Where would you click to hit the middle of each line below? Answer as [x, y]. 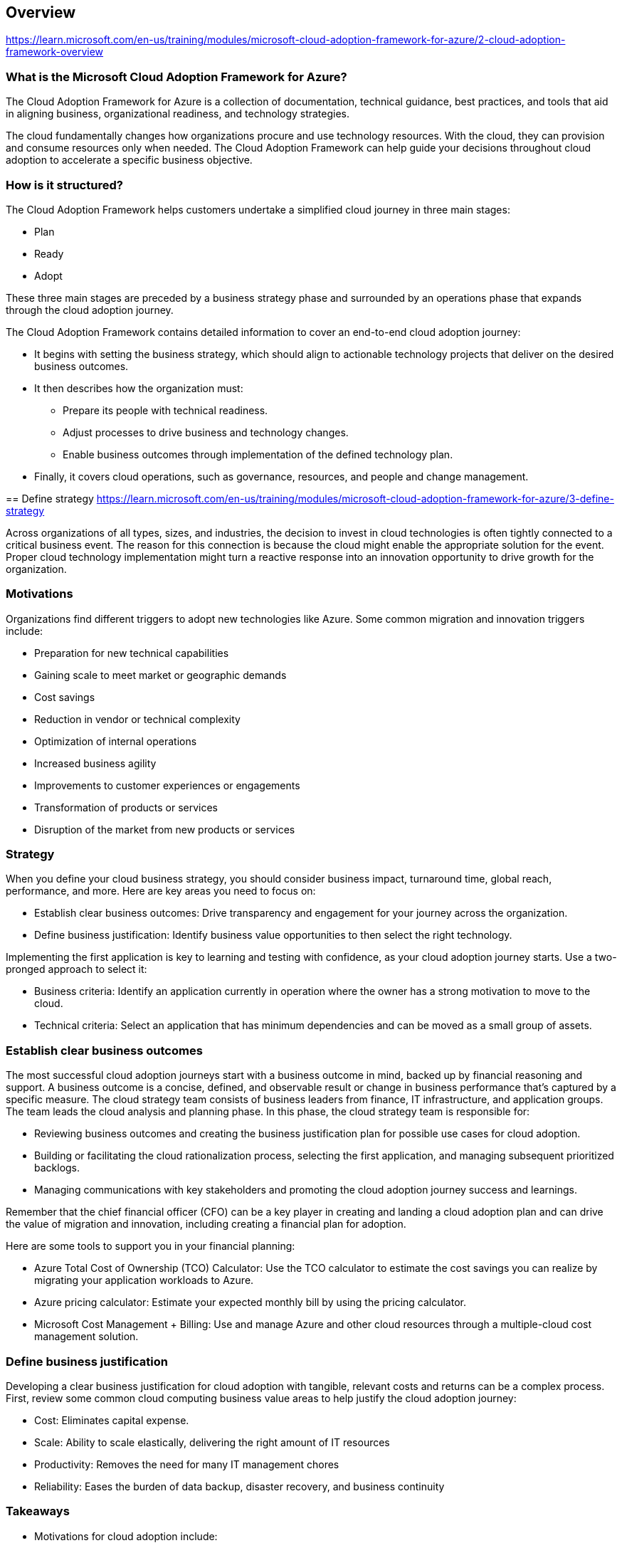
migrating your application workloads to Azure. [144, 1280]
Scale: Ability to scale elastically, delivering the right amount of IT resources [212, 1442]
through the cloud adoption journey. [90, 310]
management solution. [86, 1337]
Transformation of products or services [126, 807]
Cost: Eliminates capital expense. [112, 1420]
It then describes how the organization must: [139, 388]
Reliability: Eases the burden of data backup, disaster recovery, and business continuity [239, 1486]
